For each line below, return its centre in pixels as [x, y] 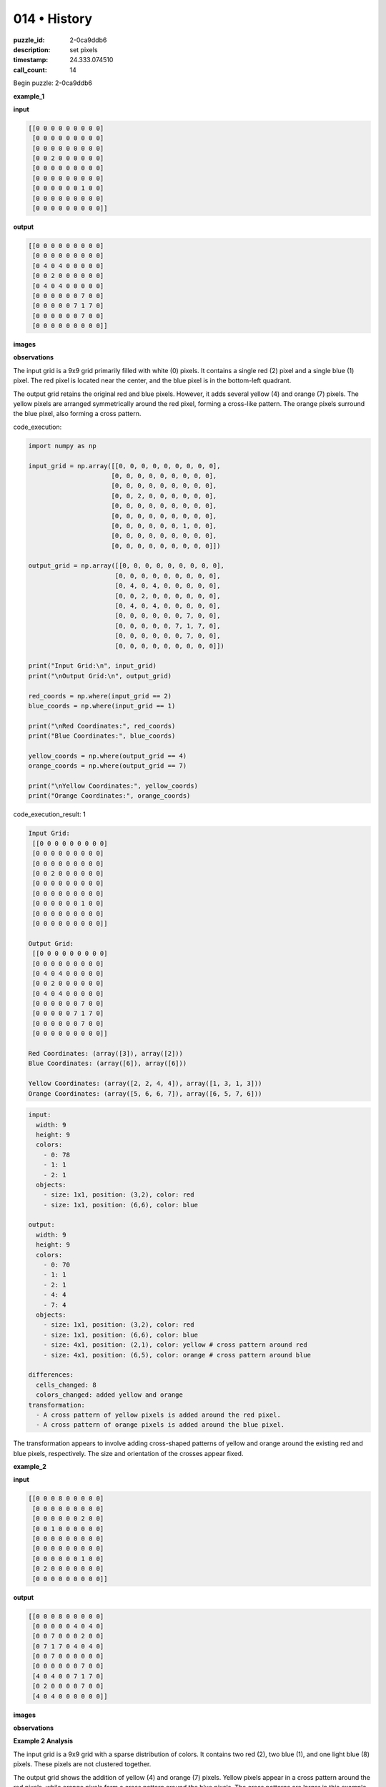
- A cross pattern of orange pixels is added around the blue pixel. [160, 1425]
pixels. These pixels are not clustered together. [82, 1764]
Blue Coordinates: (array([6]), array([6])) [108, 1064]
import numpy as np [62, 446]
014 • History [53, 19]
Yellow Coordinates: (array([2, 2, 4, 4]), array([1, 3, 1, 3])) [145, 1084]
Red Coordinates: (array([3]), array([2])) [106, 1054]
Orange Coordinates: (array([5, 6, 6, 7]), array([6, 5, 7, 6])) [145, 1093]
